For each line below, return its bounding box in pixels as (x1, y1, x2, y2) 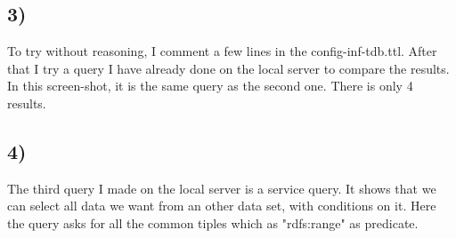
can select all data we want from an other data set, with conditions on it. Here (7, 196, 436, 215)
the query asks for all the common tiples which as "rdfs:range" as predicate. (7, 213, 419, 232)
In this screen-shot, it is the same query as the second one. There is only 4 (7, 76, 413, 95)
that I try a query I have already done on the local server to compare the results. (7, 59, 450, 77)
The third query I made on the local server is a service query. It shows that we (7, 178, 436, 197)
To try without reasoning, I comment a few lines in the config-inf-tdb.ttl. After (7, 42, 437, 60)
